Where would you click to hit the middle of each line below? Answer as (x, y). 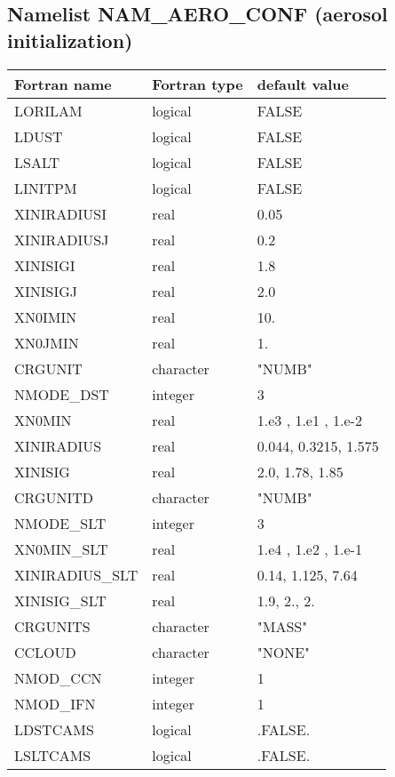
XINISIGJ (46, 291)
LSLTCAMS (53, 755)
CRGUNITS (52, 626)
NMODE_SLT (60, 523)
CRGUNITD (54, 497)
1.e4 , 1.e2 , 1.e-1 (309, 549)
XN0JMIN (47, 342)
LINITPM (46, 188)
